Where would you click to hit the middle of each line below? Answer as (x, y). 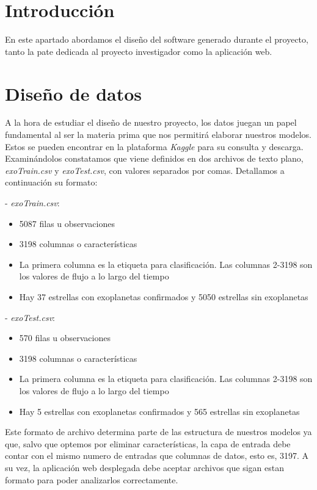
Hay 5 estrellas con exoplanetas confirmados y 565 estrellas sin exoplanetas (159, 411)
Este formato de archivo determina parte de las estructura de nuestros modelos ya (158, 432)
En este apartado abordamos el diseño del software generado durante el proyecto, (157, 39)
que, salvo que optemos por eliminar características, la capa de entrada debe (148, 443)
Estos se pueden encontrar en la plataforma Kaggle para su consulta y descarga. (154, 146)
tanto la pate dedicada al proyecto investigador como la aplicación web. (139, 51)
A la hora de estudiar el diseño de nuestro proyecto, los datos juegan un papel (151, 122)
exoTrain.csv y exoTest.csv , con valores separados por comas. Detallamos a (145, 170)
